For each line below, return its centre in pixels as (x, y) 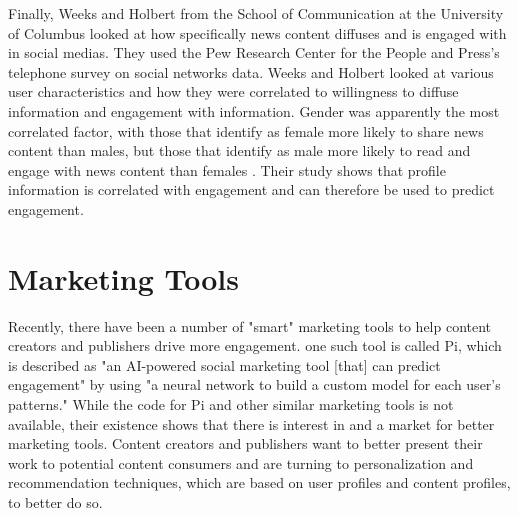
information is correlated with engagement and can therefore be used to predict (251, 189)
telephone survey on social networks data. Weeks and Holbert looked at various (251, 71)
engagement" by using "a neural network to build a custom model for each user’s (254, 384)
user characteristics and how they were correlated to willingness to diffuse (233, 91)
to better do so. (55, 502)
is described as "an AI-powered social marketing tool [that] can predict (224, 364)
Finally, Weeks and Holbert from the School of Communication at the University (256, 13)
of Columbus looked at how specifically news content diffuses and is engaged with (257, 32)
